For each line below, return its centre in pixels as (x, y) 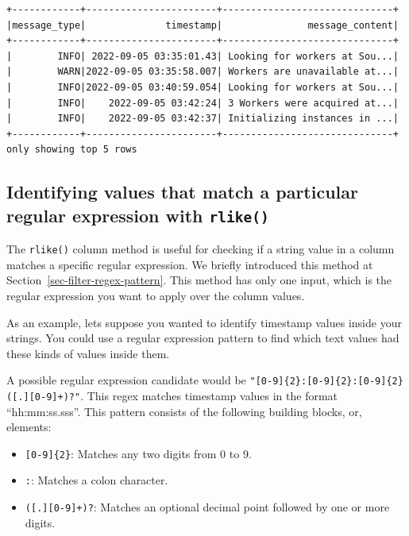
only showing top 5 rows (72, 150)
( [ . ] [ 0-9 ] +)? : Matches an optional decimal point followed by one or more (207, 507)
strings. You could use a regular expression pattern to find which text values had (203, 338)
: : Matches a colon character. (96, 480)
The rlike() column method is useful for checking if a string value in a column (201, 249)
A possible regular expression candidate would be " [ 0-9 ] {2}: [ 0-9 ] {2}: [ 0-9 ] (197, 380)
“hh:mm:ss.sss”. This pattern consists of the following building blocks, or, (184, 411)
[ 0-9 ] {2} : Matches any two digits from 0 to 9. (138, 453)
